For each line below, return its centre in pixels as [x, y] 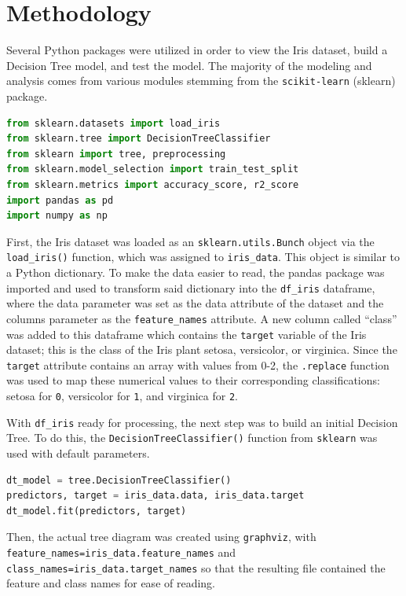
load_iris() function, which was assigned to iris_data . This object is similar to [203, 257]
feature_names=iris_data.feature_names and [121, 552]
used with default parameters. [78, 453]
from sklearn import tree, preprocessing [116, 154]
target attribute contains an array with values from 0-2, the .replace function [198, 364]
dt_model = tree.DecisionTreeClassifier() [119, 480]
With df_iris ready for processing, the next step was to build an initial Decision [202, 422]
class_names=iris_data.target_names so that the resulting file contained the [196, 567]
